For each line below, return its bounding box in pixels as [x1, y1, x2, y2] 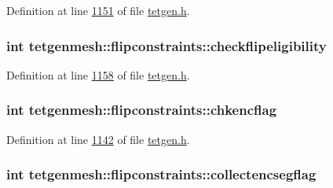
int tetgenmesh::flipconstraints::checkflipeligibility [6, 35, 327, 55]
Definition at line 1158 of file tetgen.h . [6, 66, 190, 83]
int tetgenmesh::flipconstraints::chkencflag [6, 100, 277, 120]
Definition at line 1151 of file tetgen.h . [6, 2, 190, 18]
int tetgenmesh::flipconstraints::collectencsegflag [6, 164, 317, 184]
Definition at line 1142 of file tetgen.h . [6, 131, 190, 147]
